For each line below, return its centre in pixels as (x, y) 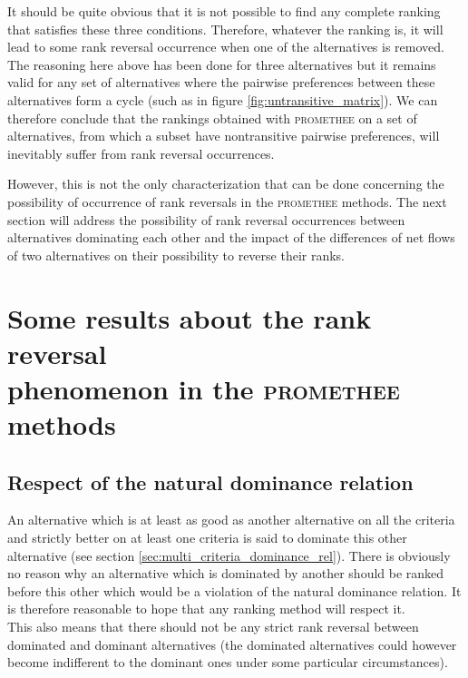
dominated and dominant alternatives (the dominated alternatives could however (232, 644)
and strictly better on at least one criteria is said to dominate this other (207, 538)
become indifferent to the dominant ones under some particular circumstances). (228, 662)
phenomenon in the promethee (204, 388)
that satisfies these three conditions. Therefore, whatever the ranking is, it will (225, 29)
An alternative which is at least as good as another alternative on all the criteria (231, 520)
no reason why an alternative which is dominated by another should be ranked (226, 573)
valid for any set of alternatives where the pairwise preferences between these (221, 82)
